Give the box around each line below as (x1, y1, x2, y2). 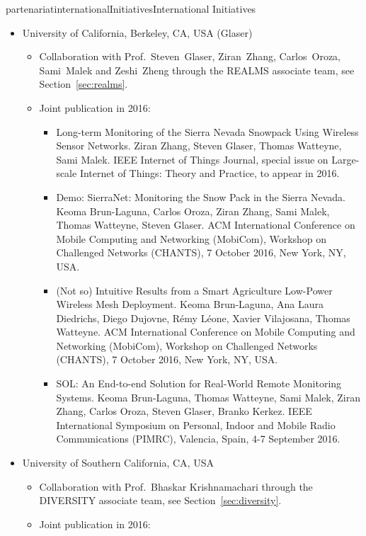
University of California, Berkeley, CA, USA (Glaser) (22, 25, 253, 40)
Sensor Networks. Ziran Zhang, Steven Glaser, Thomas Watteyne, (56, 138, 342, 153)
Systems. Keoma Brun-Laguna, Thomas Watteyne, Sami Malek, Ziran (56, 389, 361, 404)
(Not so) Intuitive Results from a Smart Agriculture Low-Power (56, 283, 333, 297)
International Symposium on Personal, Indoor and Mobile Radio (56, 417, 336, 432)
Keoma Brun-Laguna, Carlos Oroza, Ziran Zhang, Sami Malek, (56, 203, 330, 218)
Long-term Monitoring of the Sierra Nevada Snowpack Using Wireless (56, 124, 359, 139)
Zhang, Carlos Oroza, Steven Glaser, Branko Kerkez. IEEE (56, 404, 312, 418)
